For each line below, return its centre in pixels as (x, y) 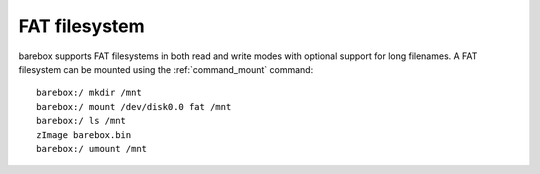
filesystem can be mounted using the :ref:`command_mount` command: (166, 69)
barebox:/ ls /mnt (81, 121)
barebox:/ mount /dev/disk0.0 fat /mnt (134, 106)
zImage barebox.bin (84, 134)
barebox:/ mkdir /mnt (89, 93)
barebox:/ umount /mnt (92, 148)
